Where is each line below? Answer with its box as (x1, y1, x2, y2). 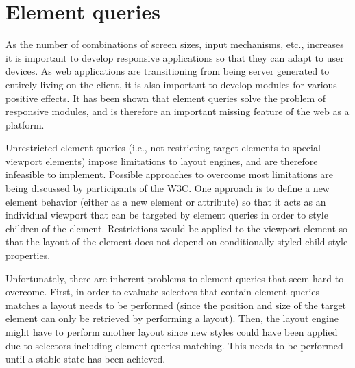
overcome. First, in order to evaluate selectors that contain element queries (5, 284, 320, 299)
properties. (5, 248, 51, 262)
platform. (5, 117, 45, 132)
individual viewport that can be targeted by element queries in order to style (5, 208, 328, 222)
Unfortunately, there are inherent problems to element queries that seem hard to (5, 271, 344, 285)
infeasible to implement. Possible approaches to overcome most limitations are (5, 167, 333, 182)
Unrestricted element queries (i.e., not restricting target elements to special (5, 140, 321, 155)
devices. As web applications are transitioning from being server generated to (5, 64, 330, 78)
